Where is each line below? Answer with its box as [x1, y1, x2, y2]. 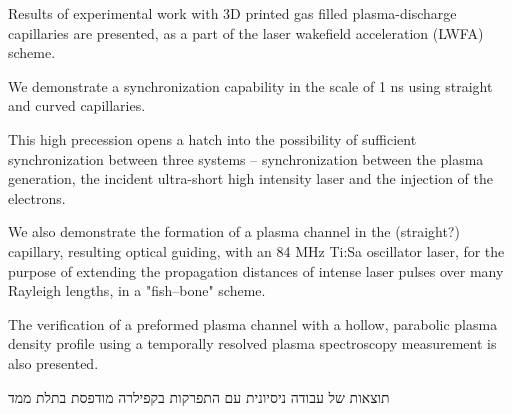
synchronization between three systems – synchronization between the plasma [8, 148, 484, 169]
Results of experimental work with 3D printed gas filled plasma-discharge [8, 3, 457, 23]
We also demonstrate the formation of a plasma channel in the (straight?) [8, 221, 460, 242]
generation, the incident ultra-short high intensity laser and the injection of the [8, 168, 493, 189]
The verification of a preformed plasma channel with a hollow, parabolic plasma [8, 313, 498, 334]
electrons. [8, 187, 66, 208]
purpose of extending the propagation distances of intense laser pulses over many [8, 260, 504, 281]
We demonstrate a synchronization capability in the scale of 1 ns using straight [8, 75, 493, 96]
